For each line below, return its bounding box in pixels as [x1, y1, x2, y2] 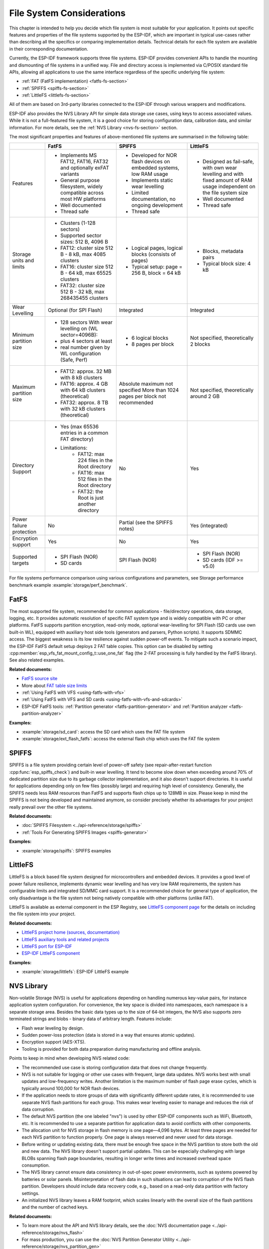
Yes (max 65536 [60, 423, 99, 430]
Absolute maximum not [119, 380, 173, 387]
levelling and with [202, 170, 244, 177]
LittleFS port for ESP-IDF [21, 943, 72, 949]
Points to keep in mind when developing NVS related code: [9, 1055, 130, 1061]
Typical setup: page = [131, 263, 183, 270]
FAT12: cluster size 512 [60, 245, 114, 252]
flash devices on [131, 158, 170, 165]
